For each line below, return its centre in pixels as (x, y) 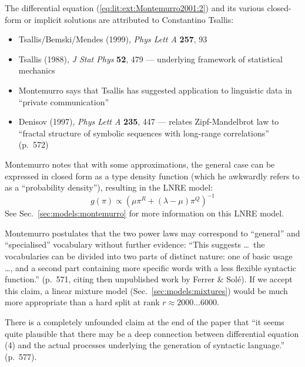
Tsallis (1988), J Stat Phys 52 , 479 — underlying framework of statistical (150, 59)
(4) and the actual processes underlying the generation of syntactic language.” (145, 345)
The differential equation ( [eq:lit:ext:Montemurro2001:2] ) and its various (135, 8)
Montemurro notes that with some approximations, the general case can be (140, 164)
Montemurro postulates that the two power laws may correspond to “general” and (152, 233)
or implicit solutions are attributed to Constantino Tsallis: (129, 19)
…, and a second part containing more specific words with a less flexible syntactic (151, 267)
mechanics (37, 70)
